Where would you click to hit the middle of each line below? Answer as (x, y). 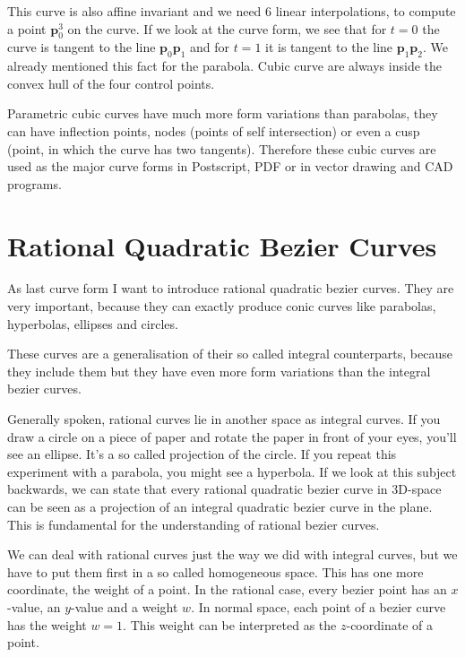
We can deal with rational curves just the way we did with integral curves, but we (232, 554)
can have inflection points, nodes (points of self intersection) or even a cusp (214, 130)
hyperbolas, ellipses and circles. (93, 323)
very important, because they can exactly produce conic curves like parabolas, (222, 306)
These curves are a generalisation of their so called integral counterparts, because (230, 354)
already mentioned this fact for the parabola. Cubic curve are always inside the (224, 66)
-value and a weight (125, 606)
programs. (34, 183)
